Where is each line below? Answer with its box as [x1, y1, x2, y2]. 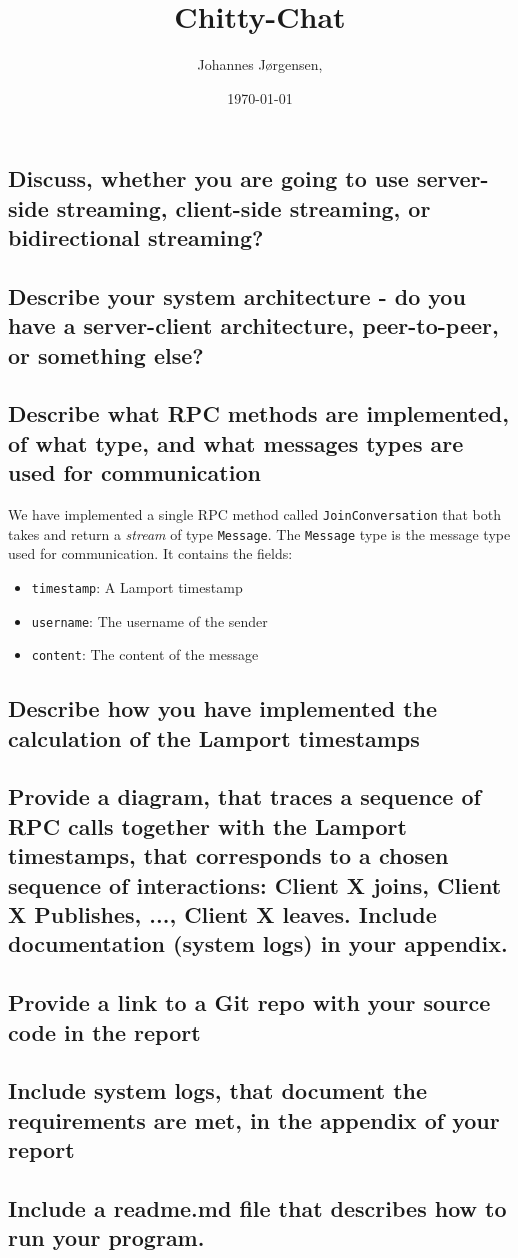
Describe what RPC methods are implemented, [8, 398, 509, 429]
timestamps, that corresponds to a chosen [8, 840, 449, 871]
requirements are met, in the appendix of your [8, 1104, 500, 1135]
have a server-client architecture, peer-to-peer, [8, 310, 499, 341]
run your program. [8, 1222, 205, 1253]
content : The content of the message [31, 644, 259, 665]
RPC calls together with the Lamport [8, 810, 407, 841]
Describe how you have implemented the [8, 693, 438, 724]
